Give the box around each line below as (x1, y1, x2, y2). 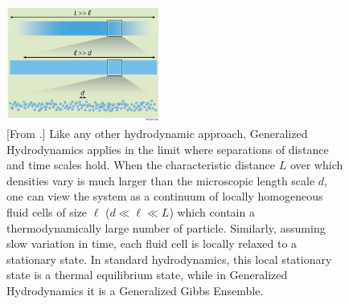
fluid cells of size (6, 203, 88, 220)
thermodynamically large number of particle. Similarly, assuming (6, 219, 326, 236)
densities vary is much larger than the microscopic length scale (6, 172, 315, 188)
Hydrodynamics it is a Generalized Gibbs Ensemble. (6, 282, 264, 298)
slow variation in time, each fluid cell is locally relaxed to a (6, 235, 298, 252)
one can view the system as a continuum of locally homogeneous (6, 188, 323, 205)
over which (289, 156, 343, 173)
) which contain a (169, 203, 255, 220)
